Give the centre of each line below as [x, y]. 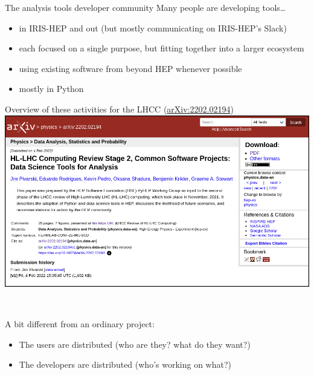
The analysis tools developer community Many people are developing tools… [146, 7]
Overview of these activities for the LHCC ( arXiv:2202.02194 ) [119, 109]
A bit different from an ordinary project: [80, 323]
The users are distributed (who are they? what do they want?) [135, 344]
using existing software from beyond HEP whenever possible [130, 68]
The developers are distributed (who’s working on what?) [125, 364]
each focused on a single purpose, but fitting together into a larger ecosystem [162, 48]
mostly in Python [51, 89]
